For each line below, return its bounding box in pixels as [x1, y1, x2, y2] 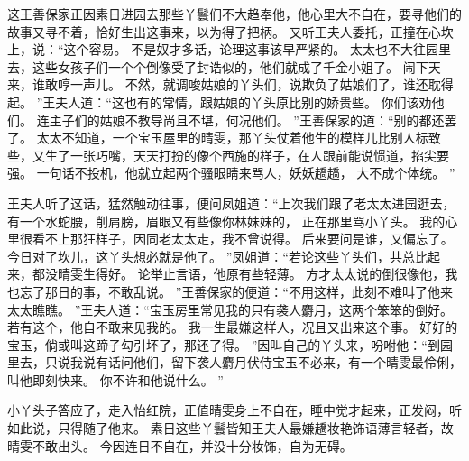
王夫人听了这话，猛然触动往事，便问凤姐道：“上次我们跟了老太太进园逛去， [7, 193, 455, 212]
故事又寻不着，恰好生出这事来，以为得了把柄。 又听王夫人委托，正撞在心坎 [7, 22, 454, 41]
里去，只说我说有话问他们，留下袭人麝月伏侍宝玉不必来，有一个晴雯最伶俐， [7, 353, 462, 372]
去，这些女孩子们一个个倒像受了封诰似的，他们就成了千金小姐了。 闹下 [7, 57, 428, 76]
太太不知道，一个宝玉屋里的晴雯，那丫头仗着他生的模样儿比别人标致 [36, 128, 441, 147]
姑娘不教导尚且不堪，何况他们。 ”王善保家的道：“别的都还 [99, 110, 445, 129]
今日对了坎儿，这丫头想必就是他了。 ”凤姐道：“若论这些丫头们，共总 [7, 246, 415, 265]
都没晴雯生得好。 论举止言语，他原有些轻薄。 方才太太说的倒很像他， [32, 264, 446, 283]
